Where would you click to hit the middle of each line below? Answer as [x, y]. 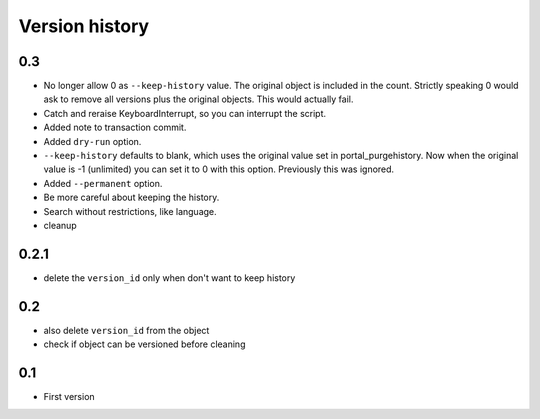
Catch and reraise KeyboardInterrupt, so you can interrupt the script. [185, 113]
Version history [84, 26]
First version [69, 397]
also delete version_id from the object [126, 330]
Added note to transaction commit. [115, 127]
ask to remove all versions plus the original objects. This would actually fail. [198, 99]
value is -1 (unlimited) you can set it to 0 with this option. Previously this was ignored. [219, 169]
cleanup [60, 225]
